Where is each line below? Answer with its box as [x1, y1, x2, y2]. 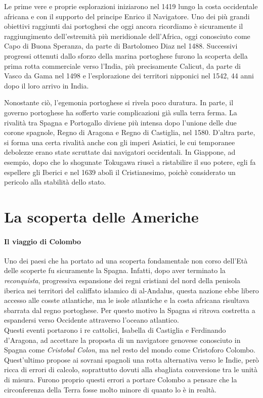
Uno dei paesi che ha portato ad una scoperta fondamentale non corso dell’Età [4, 255, 248, 266]
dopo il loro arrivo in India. [4, 80, 89, 91]
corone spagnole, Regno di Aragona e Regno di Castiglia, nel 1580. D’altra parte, [4, 127, 255, 138]
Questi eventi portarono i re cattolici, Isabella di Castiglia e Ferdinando [4, 325, 226, 335]
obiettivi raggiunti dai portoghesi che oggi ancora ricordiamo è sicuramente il [4, 21, 243, 31]
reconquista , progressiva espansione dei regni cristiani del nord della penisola [4, 275, 241, 286]
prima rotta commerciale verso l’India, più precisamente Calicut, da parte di [4, 60, 241, 71]
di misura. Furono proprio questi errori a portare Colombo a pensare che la [4, 374, 237, 384]
